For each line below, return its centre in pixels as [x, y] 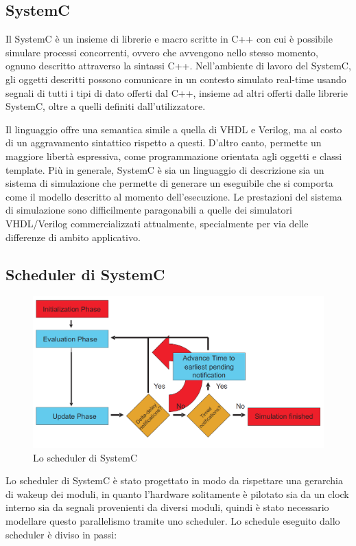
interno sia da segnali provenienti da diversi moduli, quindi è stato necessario [167, 507]
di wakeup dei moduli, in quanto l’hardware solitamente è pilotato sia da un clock [177, 493]
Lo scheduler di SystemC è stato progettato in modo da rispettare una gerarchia [174, 480]
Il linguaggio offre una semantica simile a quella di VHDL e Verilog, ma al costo [174, 129]
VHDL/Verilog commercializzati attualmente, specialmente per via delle [157, 223]
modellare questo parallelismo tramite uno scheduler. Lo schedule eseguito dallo [173, 520]
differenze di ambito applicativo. [73, 237]
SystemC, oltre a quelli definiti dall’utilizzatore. [106, 106]
